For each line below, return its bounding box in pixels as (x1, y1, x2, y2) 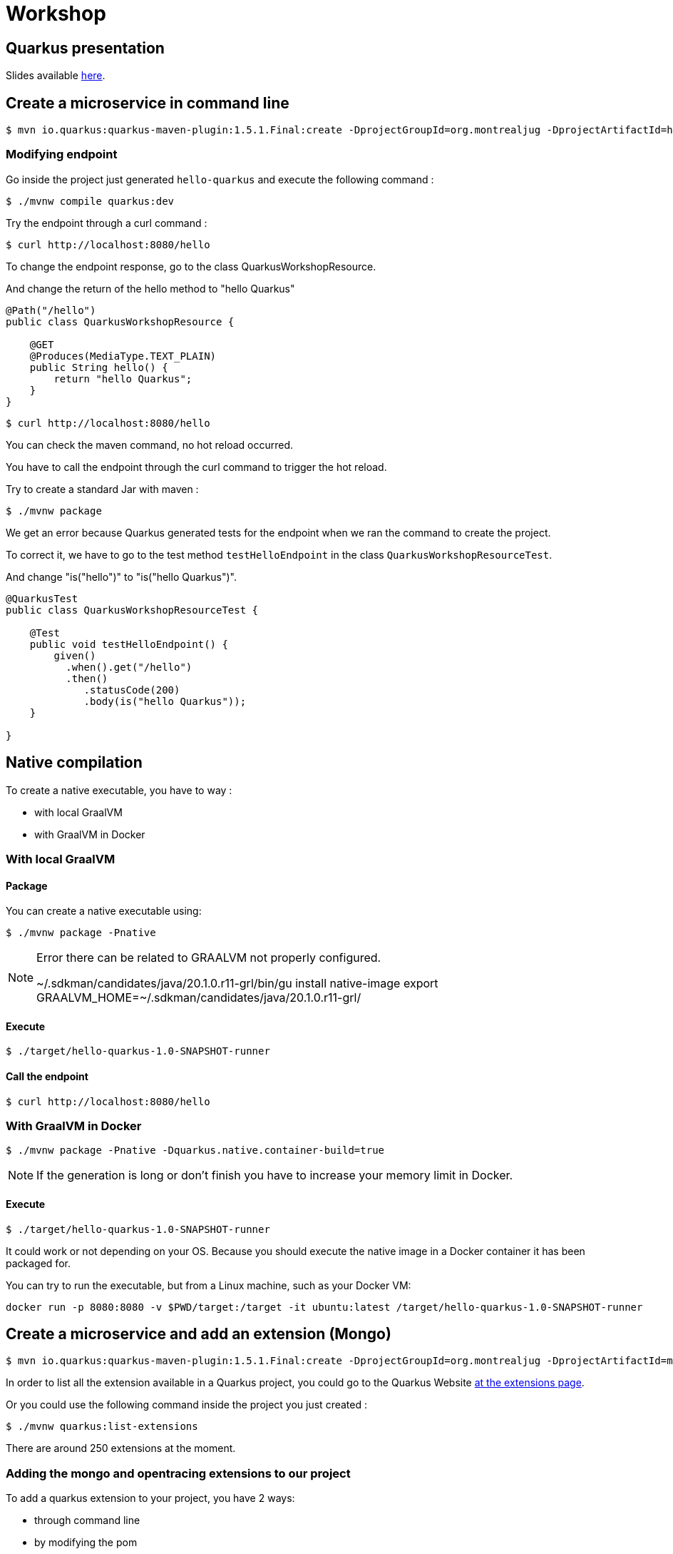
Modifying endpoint (6, 147, 118, 162)
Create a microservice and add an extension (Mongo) (6, 1325, 391, 1344)
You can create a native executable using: (6, 905, 202, 918)
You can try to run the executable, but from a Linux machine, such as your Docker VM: (6, 1279, 411, 1291)
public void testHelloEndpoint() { (29, 638, 228, 650)
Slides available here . (6, 69, 106, 82)
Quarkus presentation (6, 39, 165, 57)
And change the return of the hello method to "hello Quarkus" (6, 282, 295, 295)
